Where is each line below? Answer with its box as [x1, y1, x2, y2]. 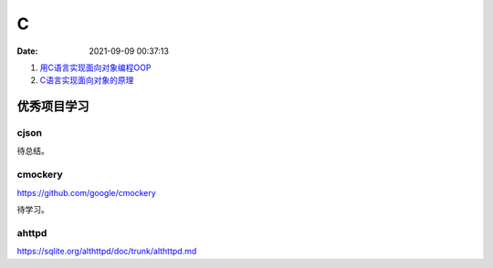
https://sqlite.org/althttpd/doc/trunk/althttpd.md [16, 246, 197, 257]
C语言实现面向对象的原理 [39, 75, 134, 86]
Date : [16, 46, 38, 57]
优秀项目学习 [16, 98, 89, 114]
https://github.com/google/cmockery [16, 187, 157, 198]
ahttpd [16, 226, 47, 239]
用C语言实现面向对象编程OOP [39, 62, 152, 73]
